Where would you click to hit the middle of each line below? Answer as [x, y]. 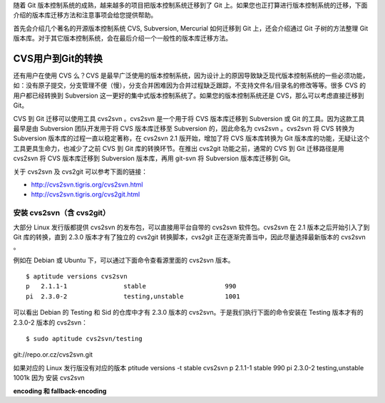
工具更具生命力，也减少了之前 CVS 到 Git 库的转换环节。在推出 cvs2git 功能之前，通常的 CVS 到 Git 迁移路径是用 [179, 148]
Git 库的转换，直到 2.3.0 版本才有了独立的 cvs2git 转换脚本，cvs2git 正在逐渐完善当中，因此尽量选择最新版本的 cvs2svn [190, 237]
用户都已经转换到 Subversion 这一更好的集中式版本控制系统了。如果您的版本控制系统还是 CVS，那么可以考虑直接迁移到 [189, 95]
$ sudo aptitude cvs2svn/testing [84, 339]
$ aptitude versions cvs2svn [77, 277]
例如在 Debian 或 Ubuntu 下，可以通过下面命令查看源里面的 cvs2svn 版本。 [124, 260]
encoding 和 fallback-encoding [60, 391]
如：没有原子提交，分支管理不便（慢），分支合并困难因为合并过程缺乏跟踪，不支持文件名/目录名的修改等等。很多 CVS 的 [190, 85]
